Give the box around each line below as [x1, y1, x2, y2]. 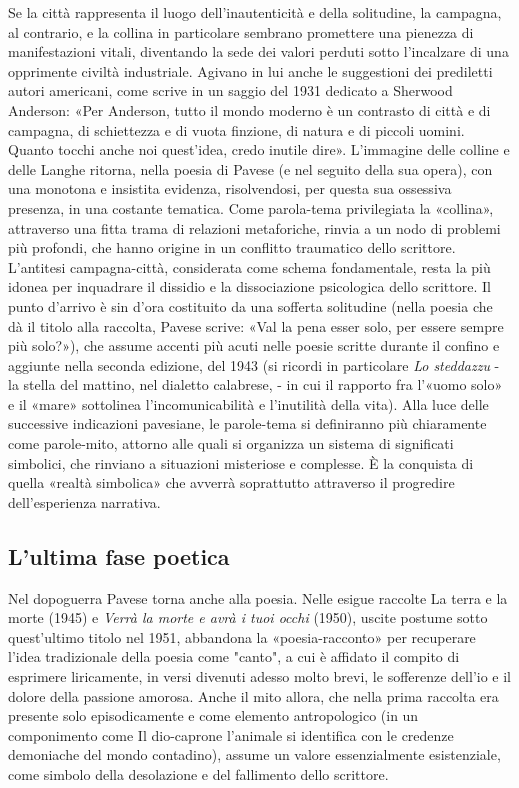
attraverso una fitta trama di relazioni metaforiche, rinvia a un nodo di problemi [8, 217, 501, 238]
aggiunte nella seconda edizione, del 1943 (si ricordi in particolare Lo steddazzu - [8, 354, 500, 375]
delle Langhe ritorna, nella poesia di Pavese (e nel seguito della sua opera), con [8, 158, 493, 179]
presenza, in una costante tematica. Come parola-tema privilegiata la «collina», [8, 197, 494, 218]
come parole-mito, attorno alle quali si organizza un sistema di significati [8, 433, 454, 454]
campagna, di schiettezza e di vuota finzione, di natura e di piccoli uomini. [8, 119, 465, 140]
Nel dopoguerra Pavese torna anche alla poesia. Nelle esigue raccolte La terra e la [8, 587, 508, 608]
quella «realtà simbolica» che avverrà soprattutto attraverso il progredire [8, 472, 455, 493]
